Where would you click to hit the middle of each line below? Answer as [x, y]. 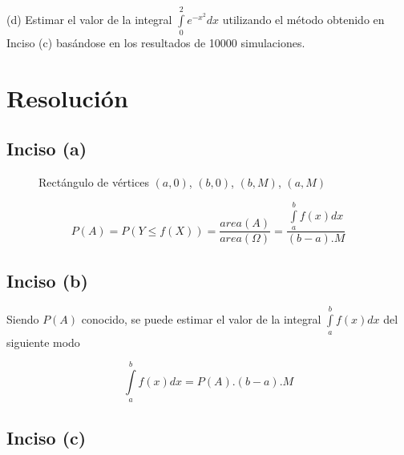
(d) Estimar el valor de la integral [89, 19]
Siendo [23, 319]
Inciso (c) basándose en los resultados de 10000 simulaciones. [156, 43]
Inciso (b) [47, 280]
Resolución [67, 97]
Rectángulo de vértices [94, 182]
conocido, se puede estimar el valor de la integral [201, 319]
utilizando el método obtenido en [303, 19]
